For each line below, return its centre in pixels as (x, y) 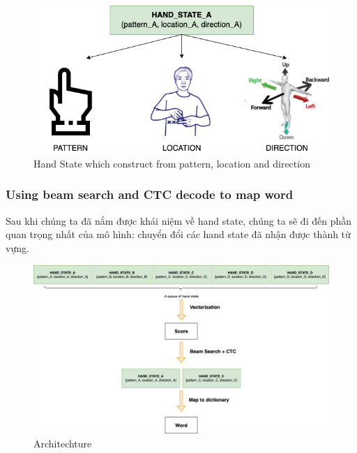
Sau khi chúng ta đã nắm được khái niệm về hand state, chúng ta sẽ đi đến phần (179, 220)
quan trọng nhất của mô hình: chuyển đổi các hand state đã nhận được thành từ (178, 234)
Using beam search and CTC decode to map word (150, 194)
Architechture (63, 443)
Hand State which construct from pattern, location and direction (172, 163)
